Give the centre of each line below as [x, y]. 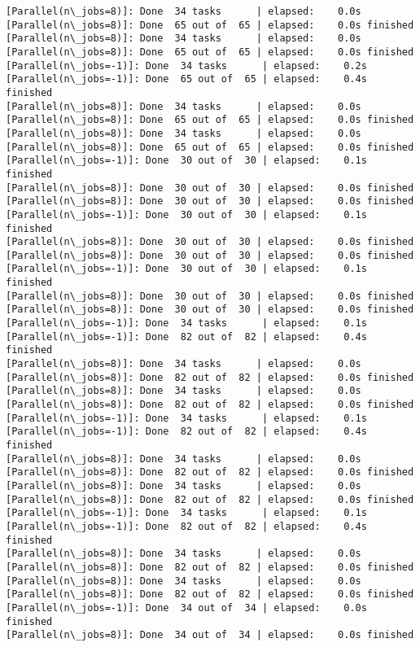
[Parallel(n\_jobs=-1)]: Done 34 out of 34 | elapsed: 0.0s [186, 608]
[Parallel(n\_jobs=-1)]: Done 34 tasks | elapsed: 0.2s [186, 66]
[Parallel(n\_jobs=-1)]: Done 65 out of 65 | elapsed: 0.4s [186, 79]
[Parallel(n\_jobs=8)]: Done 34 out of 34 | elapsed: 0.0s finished [210, 635]
